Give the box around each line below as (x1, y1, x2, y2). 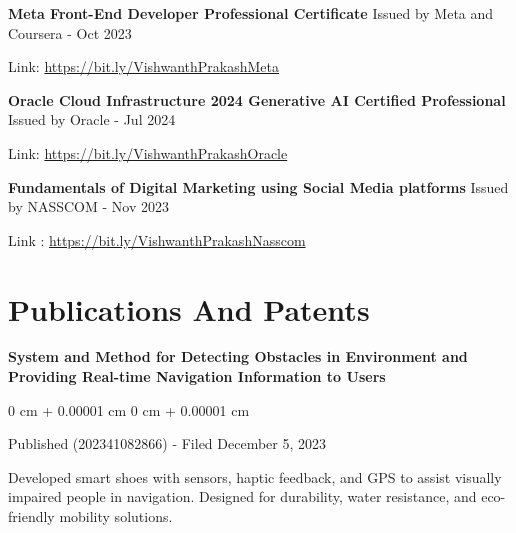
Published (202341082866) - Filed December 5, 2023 (8, 433, 327, 454)
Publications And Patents (8, 288, 370, 329)
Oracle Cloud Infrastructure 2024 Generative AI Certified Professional (8, 89, 506, 110)
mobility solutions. (59, 506, 173, 527)
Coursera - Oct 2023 (8, 22, 132, 43)
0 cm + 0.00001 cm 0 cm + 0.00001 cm (8, 399, 250, 420)
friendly (8, 506, 55, 527)
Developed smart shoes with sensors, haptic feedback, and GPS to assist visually (8, 466, 502, 487)
